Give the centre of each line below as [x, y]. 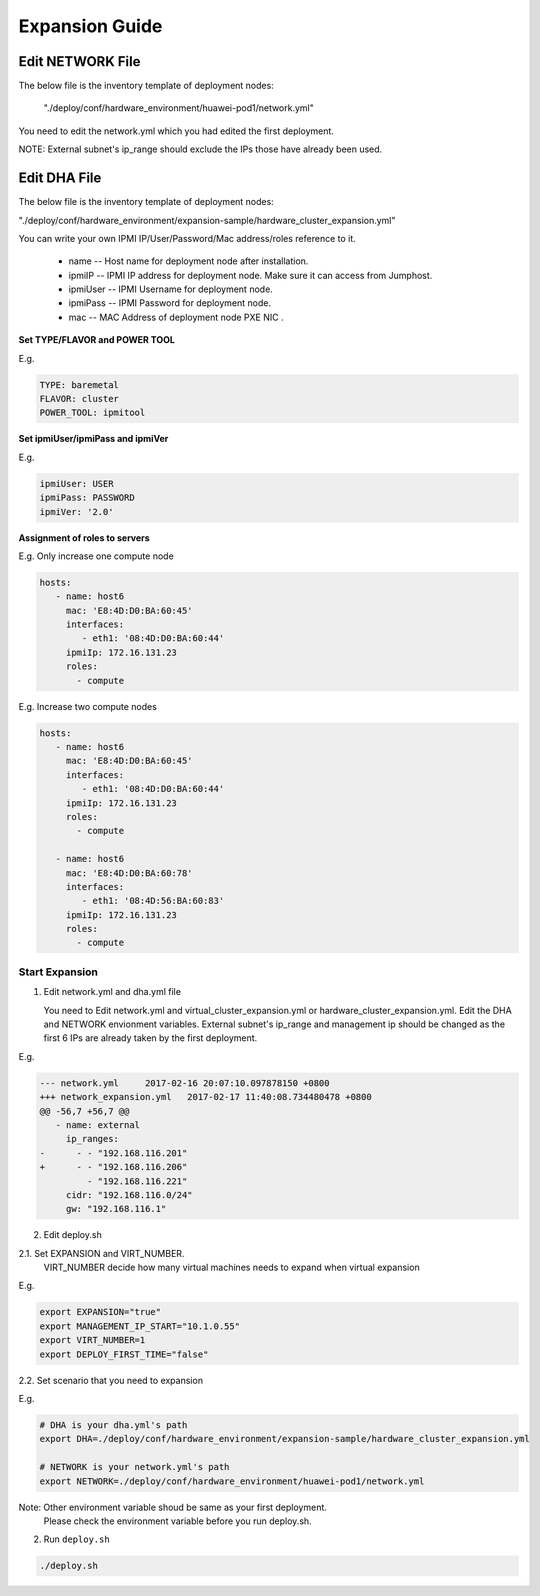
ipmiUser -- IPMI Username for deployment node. [171, 289]
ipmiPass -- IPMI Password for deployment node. [170, 303]
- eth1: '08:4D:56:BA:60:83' [153, 901]
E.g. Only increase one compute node [96, 556]
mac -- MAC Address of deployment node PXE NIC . [176, 317]
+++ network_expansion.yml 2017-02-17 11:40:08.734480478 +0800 [205, 1097]
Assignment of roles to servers [84, 537]
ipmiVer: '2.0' [76, 511]
